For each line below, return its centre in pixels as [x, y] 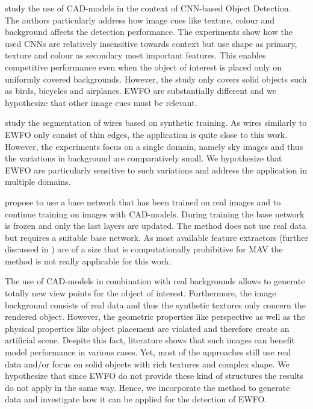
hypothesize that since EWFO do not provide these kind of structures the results [154, 376]
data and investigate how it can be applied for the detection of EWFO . [136, 399]
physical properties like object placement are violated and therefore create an [147, 328]
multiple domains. [38, 182]
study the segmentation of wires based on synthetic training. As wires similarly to [156, 123]
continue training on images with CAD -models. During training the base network [155, 214]
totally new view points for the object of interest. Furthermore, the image [141, 293]
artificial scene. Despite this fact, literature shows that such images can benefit [150, 340]
